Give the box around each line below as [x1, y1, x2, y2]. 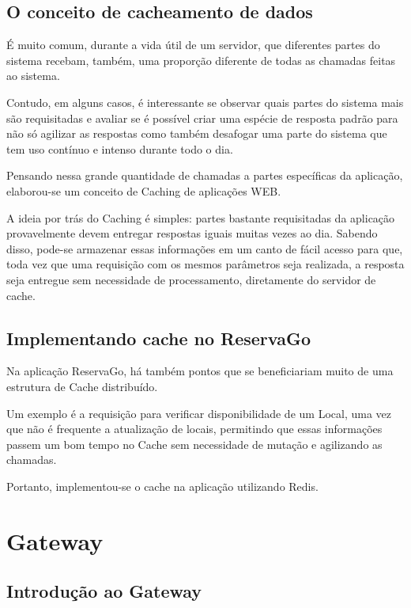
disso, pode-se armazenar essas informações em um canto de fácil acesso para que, [6, 240, 403, 256]
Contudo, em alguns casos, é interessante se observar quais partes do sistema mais [6, 93, 404, 110]
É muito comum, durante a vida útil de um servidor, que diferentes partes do [6, 36, 380, 53]
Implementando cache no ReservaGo [6, 325, 311, 350]
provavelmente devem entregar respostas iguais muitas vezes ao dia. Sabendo [6, 225, 378, 241]
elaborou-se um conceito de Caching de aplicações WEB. [6, 182, 281, 199]
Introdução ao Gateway [6, 579, 202, 603]
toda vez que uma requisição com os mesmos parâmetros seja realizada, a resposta [6, 256, 405, 272]
